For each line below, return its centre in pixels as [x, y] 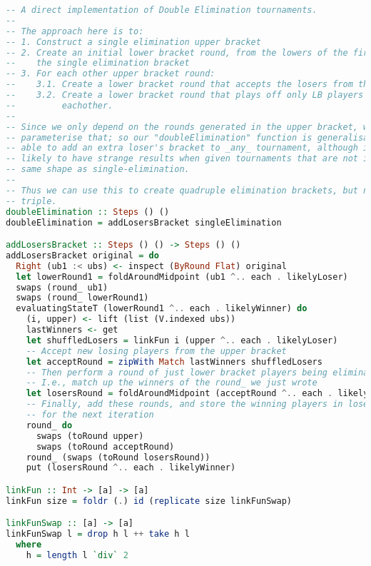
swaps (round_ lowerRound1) [82, 298]
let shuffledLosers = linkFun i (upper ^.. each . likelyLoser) [182, 340]
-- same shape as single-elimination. [98, 170]
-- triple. [31, 201]
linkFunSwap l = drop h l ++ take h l [98, 534]
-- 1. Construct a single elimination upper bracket [133, 42]
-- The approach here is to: [75, 31]
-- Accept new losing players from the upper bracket [156, 351]
